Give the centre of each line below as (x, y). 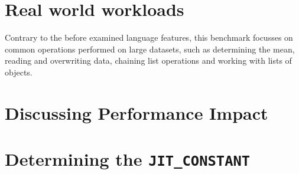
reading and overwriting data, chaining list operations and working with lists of (148, 60)
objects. (19, 72)
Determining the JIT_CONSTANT (128, 159)
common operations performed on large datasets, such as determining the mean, (150, 49)
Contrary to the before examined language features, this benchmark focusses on (149, 37)
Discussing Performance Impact (136, 112)
